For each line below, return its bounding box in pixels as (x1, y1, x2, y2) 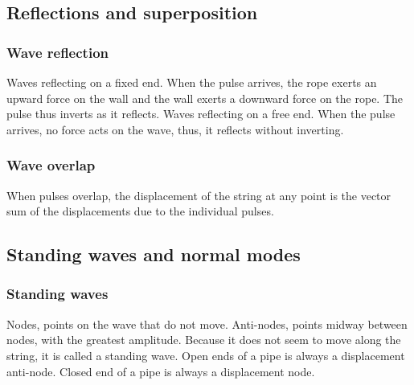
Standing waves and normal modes (6, 242, 301, 267)
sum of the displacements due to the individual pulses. (6, 203, 274, 219)
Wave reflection (6, 42, 109, 62)
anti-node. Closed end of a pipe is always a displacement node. (6, 362, 315, 379)
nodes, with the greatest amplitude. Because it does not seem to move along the (6, 331, 401, 348)
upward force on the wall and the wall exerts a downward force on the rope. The (6, 89, 404, 106)
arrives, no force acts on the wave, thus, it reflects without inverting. (6, 121, 344, 137)
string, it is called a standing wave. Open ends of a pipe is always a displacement (6, 346, 405, 363)
